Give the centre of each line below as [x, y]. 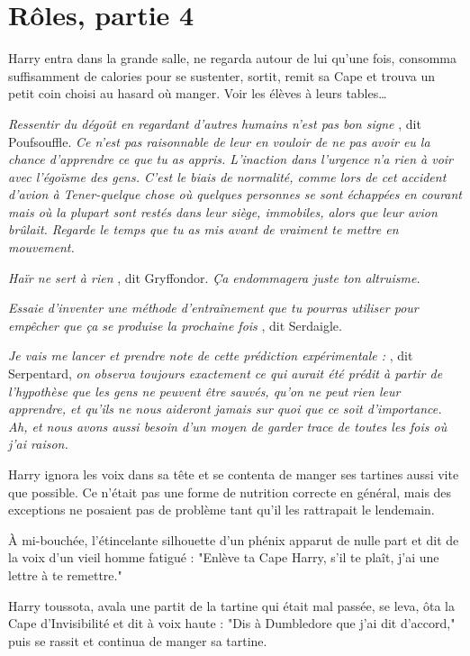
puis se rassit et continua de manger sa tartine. [138, 640]
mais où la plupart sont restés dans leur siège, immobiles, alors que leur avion [223, 211]
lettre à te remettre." [65, 574]
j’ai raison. [38, 444]
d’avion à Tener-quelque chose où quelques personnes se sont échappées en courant [235, 194]
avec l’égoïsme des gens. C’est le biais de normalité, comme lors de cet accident [227, 176]
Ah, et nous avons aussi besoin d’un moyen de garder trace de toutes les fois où [228, 426]
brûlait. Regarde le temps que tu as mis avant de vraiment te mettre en [203, 229]
